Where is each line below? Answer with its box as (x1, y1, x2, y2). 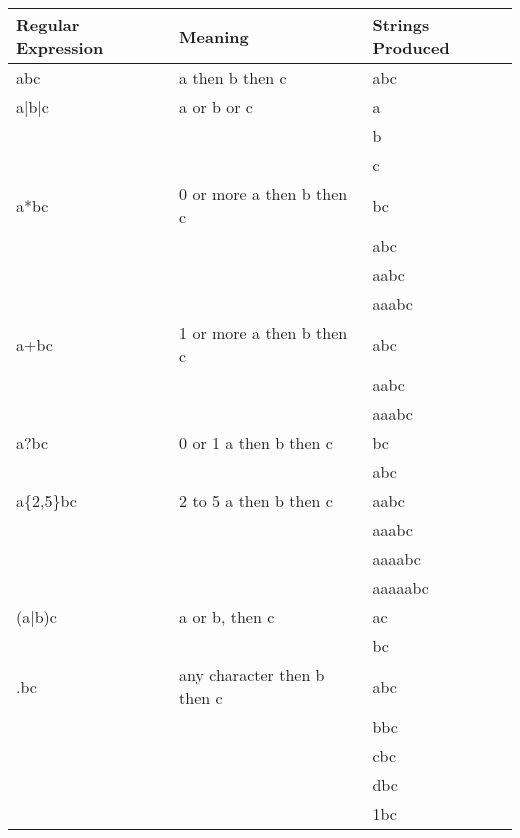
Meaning (179, 24, 249, 48)
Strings (372, 13, 430, 36)
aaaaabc (372, 576, 429, 599)
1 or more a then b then (179, 321, 348, 344)
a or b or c (179, 95, 253, 118)
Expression (16, 36, 104, 59)
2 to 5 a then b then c (179, 489, 333, 512)
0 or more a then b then (179, 182, 348, 205)
